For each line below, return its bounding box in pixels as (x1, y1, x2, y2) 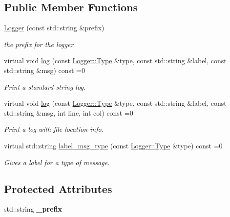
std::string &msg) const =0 (4, 65, 85, 75)
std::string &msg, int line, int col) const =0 (4, 107, 133, 118)
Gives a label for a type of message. (4, 157, 110, 167)
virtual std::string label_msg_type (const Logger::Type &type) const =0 (4, 140, 223, 150)
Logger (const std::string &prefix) (4, 23, 105, 33)
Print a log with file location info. (4, 124, 104, 134)
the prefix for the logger (4, 39, 74, 49)
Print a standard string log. (4, 81, 86, 92)
